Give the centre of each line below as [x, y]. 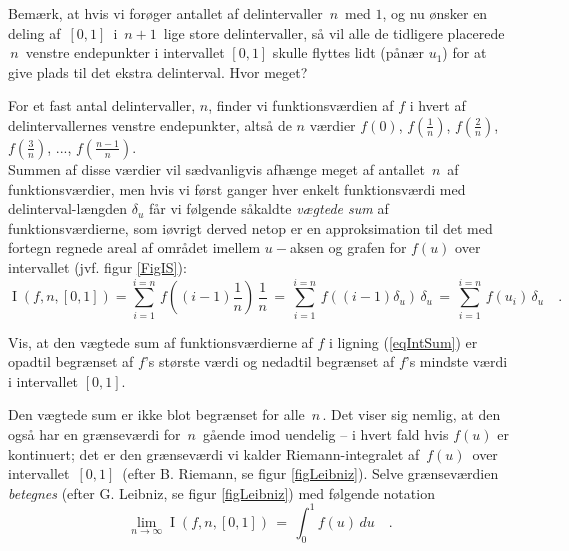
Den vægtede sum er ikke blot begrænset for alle [156, 414]
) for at [464, 52]
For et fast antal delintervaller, [102, 105]
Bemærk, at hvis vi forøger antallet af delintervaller [165, 13]
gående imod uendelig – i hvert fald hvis [325, 434]
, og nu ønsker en [435, 13]
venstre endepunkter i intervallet [125, 52]
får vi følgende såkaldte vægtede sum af [268, 208]
